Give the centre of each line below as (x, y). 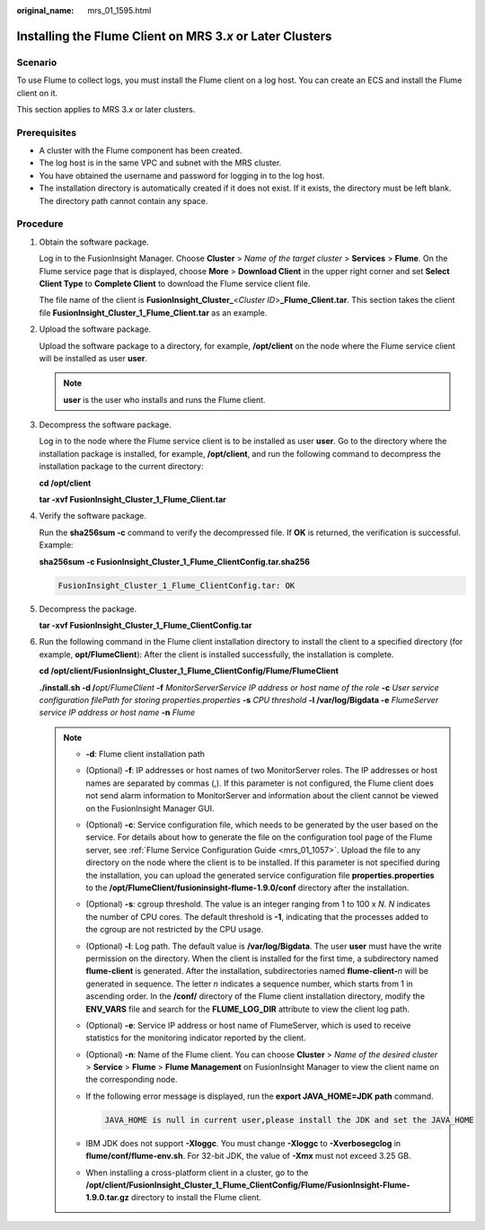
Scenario (37, 62)
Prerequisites (46, 132)
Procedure (40, 224)
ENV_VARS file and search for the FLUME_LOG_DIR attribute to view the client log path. (248, 1009)
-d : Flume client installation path (145, 754)
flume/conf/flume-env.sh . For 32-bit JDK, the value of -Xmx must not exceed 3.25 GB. (249, 1156)
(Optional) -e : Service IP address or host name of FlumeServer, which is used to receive (248, 1025)
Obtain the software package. (94, 242)
